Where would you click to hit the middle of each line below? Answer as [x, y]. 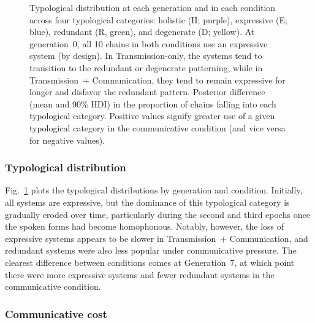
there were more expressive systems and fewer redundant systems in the [140, 274]
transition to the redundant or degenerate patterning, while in [146, 67]
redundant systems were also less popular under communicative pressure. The [151, 250]
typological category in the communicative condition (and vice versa [157, 127]
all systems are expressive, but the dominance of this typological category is [147, 202]
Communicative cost [56, 313]
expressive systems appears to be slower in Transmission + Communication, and [157, 238]
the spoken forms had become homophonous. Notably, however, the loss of [145, 226]
